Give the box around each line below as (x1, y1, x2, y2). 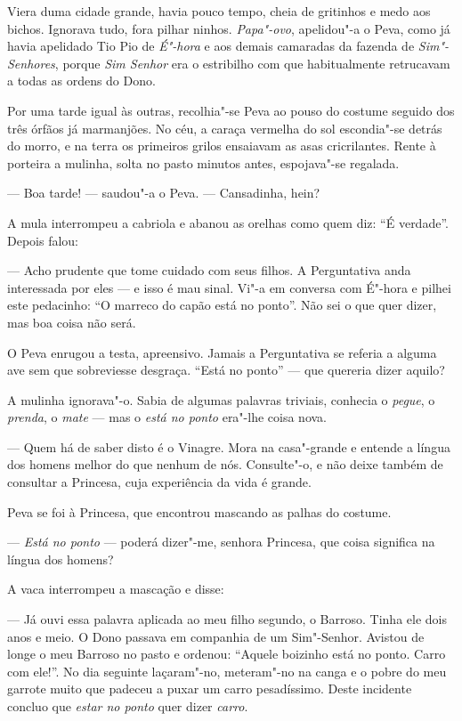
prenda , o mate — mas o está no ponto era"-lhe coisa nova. (7, 408, 327, 426)
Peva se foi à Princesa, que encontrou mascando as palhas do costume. (7, 502, 392, 521)
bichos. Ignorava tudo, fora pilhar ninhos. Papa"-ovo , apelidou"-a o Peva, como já (7, 19, 450, 37)
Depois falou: (7, 231, 79, 249)
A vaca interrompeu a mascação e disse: (7, 579, 224, 598)
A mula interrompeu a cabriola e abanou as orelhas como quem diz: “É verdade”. (7, 213, 449, 231)
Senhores (7, 53, 55, 72)
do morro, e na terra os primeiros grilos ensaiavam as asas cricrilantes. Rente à (7, 136, 436, 155)
